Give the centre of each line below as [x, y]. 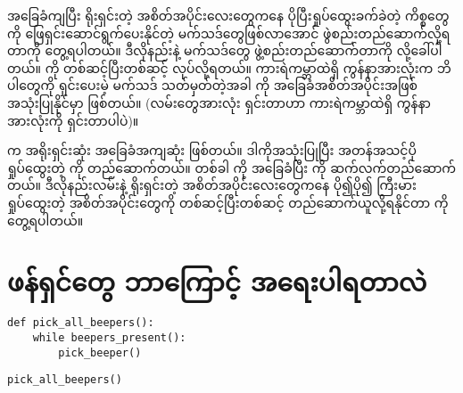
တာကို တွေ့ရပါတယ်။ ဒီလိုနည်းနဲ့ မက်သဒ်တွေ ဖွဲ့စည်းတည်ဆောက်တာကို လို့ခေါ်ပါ [225, 50]
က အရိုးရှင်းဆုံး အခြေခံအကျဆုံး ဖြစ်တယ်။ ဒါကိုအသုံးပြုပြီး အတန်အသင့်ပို [212, 150]
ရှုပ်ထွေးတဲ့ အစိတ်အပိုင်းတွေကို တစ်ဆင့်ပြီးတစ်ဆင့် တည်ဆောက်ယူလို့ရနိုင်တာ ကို [228, 202]
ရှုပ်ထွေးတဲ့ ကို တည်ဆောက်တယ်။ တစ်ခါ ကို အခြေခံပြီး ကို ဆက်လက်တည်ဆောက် [232, 167]
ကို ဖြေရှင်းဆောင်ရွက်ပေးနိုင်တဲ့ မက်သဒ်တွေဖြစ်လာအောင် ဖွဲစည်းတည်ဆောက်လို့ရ [229, 33]
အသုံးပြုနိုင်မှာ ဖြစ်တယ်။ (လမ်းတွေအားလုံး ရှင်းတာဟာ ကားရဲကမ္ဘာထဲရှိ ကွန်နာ [219, 102]
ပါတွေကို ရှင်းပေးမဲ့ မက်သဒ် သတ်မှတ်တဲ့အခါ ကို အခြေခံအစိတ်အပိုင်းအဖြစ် [213, 85]
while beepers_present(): [109, 337]
